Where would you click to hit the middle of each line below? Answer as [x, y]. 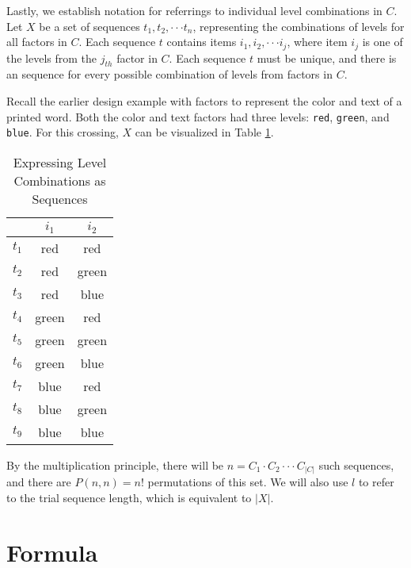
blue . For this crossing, [63, 132]
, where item [317, 42]
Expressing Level [60, 162]
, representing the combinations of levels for [299, 26]
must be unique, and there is [327, 58]
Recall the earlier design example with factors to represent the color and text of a [204, 101]
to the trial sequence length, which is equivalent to [129, 497]
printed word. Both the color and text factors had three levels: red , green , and [198, 116]
